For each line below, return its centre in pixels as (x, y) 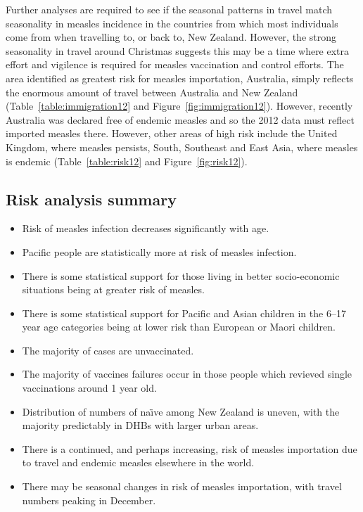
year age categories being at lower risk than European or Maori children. (179, 327)
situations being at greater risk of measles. (113, 289)
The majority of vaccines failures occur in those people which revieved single (187, 374)
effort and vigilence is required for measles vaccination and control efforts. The (175, 64)
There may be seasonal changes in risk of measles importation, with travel (182, 486)
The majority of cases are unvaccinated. (108, 350)
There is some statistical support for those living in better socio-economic (181, 275)
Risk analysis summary (91, 199)
